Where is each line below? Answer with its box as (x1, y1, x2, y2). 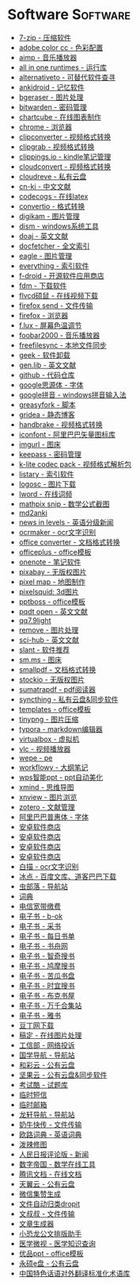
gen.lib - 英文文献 (18, 360, 77, 370)
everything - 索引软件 (18, 260, 89, 271)
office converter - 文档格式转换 (18, 537, 120, 547)
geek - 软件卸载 (18, 350, 70, 360)
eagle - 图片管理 (18, 251, 73, 260)
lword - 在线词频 (18, 489, 73, 498)
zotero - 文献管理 (18, 802, 76, 811)
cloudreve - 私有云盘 (18, 171, 87, 181)
